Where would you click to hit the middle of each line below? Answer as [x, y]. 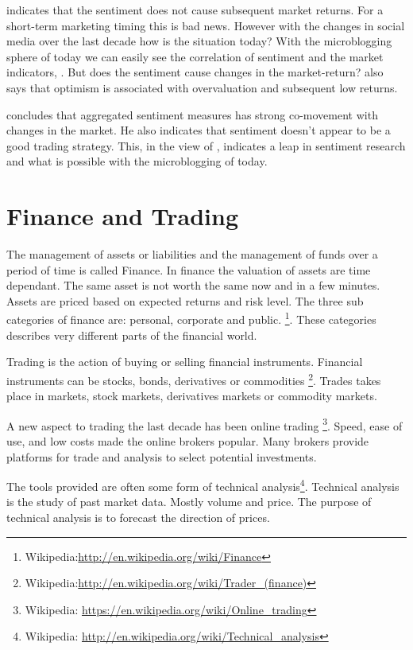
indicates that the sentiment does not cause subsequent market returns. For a [195, 10]
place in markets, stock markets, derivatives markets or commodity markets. [192, 396]
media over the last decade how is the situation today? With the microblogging [199, 41]
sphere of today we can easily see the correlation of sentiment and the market [195, 56]
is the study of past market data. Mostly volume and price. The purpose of [189, 502]
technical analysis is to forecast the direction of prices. [138, 517]
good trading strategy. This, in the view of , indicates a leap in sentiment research [206, 145]
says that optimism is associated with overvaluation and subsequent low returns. [202, 87]
